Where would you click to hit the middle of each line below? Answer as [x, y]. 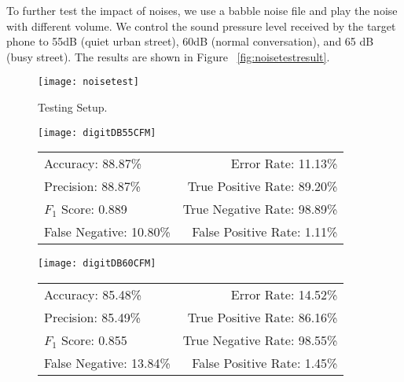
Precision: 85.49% [93, 317]
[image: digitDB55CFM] [97, 132]
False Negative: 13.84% [107, 362]
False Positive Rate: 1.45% [265, 362]
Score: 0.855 [94, 340]
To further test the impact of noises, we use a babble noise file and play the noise [202, 10]
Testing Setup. [73, 107]
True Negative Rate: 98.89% [260, 209]
